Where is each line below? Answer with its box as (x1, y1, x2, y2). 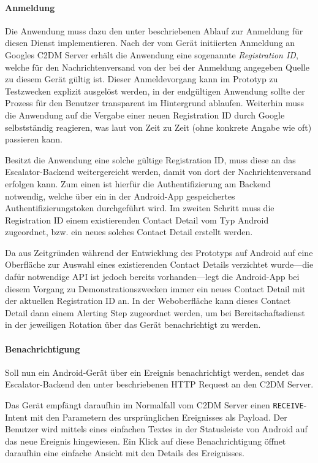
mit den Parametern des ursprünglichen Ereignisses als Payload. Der (30, 410, 287, 423)
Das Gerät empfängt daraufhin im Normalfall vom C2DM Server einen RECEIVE (5, 399, 304, 411)
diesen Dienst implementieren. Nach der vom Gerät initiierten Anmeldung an (5, 36, 295, 49)
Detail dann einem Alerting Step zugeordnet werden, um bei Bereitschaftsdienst (5, 306, 305, 319)
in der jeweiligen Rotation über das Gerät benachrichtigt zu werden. (5, 318, 261, 331)
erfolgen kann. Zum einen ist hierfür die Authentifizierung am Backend (5, 177, 271, 190)
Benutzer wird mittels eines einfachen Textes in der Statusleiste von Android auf (5, 422, 308, 435)
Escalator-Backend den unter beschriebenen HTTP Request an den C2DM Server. (5, 378, 314, 391)
